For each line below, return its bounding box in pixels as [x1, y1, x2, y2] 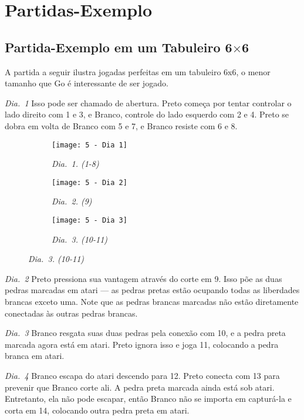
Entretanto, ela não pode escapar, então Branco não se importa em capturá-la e [5, 392, 292, 405]
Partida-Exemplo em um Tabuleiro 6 [5, 38, 232, 56]
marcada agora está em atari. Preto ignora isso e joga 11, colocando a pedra [5, 338, 279, 350]
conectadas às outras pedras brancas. [5, 307, 138, 319]
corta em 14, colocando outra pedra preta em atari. [5, 404, 190, 416]
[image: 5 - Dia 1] [52, 140, 127, 149]
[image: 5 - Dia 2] [52, 178, 127, 187]
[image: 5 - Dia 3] [52, 216, 127, 225]
